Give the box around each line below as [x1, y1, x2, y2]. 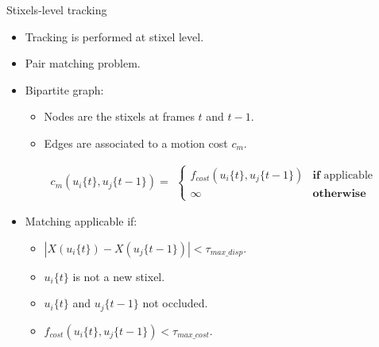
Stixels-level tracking [6, 2, 107, 17]
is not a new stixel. [72, 268, 165, 284]
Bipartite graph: [25, 81, 104, 98]
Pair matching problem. [25, 55, 141, 71]
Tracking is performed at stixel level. [25, 28, 204, 44]
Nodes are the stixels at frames [44, 108, 195, 125]
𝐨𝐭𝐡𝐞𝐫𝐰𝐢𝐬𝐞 [312, 187, 366, 199]
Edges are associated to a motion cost [44, 134, 228, 151]
